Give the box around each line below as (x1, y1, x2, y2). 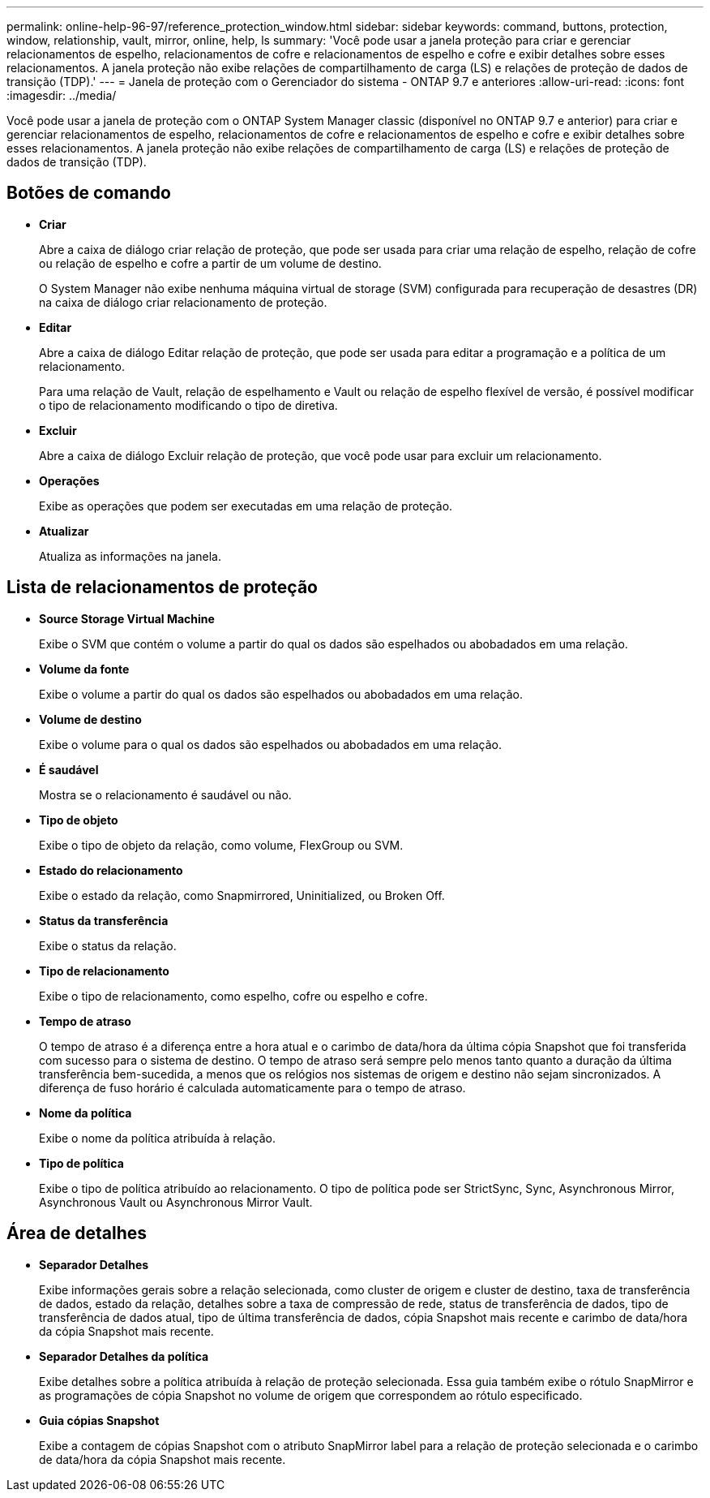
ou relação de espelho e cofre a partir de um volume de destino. (39, 256, 382, 270)
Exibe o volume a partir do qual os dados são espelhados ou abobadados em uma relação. (39, 687, 523, 701)
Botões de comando (6, 183, 171, 204)
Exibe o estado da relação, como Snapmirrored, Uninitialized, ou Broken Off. (39, 888, 445, 902)
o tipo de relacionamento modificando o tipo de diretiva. (39, 398, 338, 412)
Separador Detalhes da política (39, 1349, 209, 1363)
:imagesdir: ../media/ (6, 88, 117, 102)
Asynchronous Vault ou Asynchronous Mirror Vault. (39, 1195, 313, 1209)
